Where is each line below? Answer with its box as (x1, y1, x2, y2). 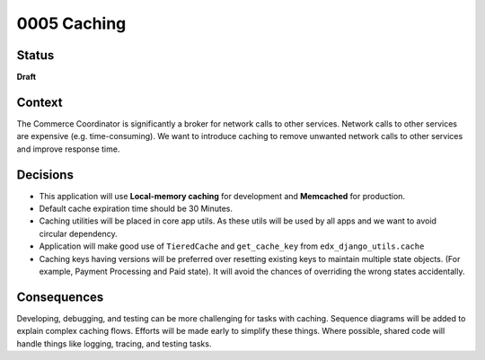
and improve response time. (16, 144, 120, 154)
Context (16, 94, 63, 110)
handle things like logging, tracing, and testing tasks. (16, 338, 212, 349)
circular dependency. (39, 228, 118, 239)
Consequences (16, 289, 104, 304)
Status (16, 48, 55, 63)
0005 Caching (16, 13, 127, 33)
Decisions (16, 167, 74, 182)
